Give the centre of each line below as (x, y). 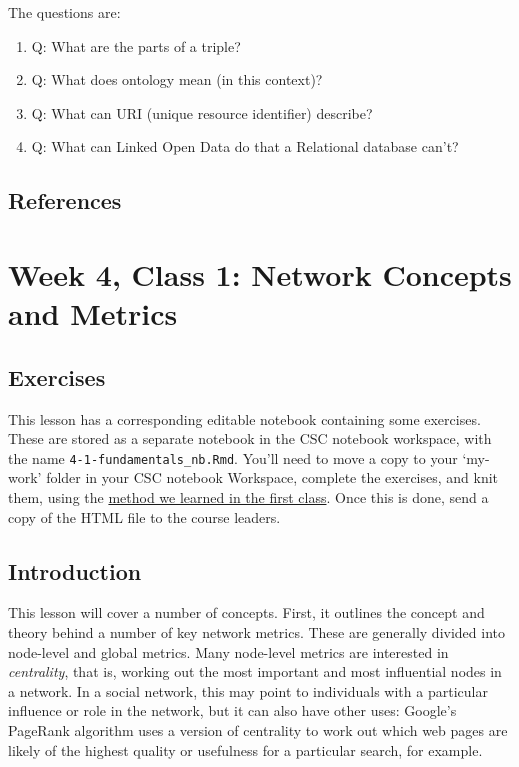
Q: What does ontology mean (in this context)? (177, 79)
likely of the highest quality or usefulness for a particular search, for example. (245, 749)
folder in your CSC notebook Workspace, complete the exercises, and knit (272, 477)
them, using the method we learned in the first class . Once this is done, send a (248, 496)
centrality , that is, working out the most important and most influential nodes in (255, 671)
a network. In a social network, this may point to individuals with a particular (248, 690)
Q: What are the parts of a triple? (136, 45)
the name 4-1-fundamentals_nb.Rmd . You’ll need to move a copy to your (233, 457)
